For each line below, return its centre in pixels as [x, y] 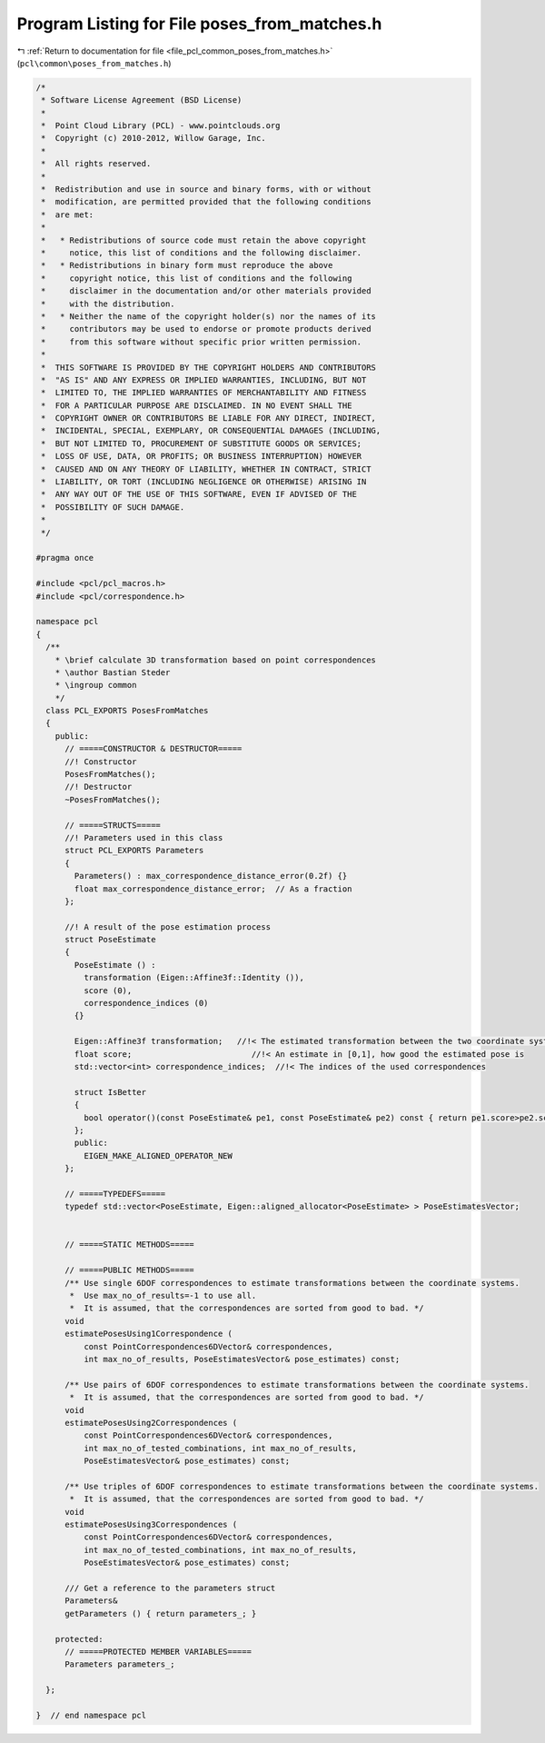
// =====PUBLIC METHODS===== [129, 1270]
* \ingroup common [96, 685]
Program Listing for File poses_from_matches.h [199, 24]
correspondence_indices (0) [146, 1003]
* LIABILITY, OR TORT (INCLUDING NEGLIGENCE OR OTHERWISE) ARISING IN [204, 482]
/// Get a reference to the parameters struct [170, 1589]
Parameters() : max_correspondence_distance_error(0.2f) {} [211, 876]
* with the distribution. [109, 304]
